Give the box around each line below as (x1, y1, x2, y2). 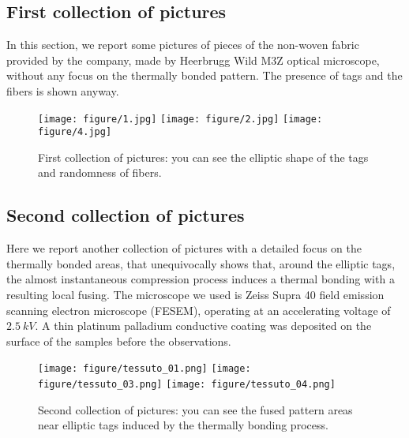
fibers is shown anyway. (6, 82, 119, 99)
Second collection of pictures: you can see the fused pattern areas (38, 401, 353, 417)
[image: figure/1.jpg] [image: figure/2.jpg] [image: (38, 113, 323, 125)
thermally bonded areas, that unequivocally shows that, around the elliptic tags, (6, 255, 396, 271)
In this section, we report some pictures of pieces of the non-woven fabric (6, 36, 359, 53)
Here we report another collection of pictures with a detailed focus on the (6, 240, 362, 256)
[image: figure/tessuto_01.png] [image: (38, 363, 251, 375)
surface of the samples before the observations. (6, 332, 231, 349)
